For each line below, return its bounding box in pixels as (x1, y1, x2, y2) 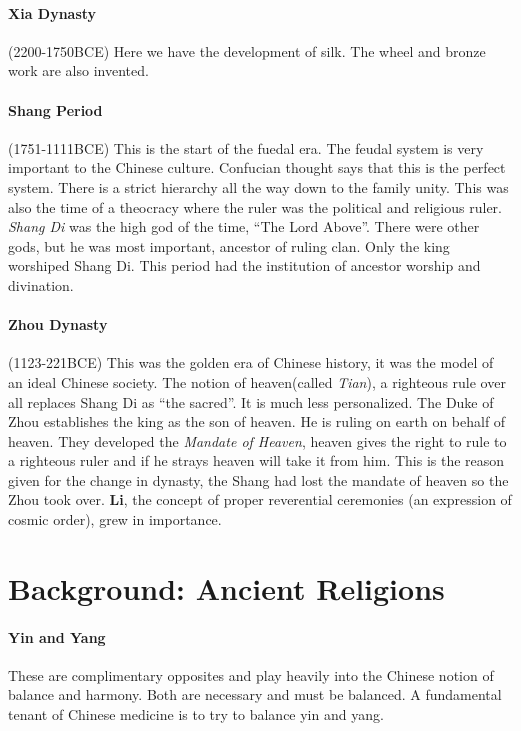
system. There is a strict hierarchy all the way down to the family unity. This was (8, 176, 509, 197)
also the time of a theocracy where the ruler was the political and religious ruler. (8, 196, 502, 217)
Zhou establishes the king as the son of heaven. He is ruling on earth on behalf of (8, 411, 506, 432)
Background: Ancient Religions (8, 567, 445, 608)
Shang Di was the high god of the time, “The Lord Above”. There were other (8, 216, 480, 237)
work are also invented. (8, 60, 149, 81)
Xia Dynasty (8, 2, 97, 23)
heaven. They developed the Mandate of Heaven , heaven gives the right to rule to (8, 430, 507, 451)
